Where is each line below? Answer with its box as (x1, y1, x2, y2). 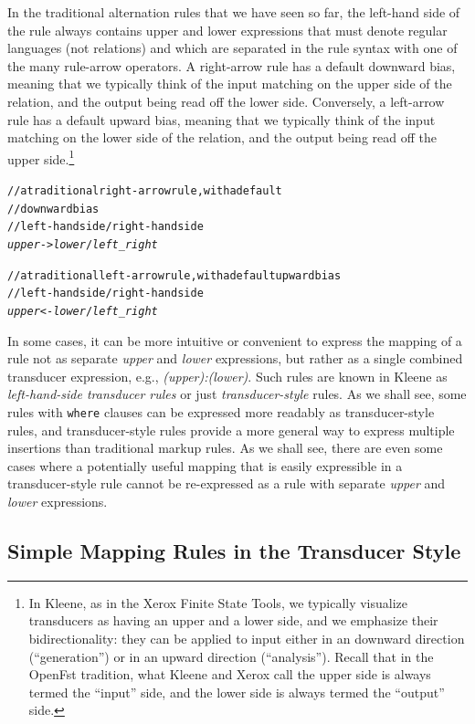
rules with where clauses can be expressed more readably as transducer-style (7, 402, 435, 421)
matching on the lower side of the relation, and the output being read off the (7, 128, 437, 147)
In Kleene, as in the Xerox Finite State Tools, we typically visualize (28, 593, 408, 612)
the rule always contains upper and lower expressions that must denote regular (7, 20, 448, 39)
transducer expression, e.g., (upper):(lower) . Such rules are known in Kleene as (7, 366, 448, 385)
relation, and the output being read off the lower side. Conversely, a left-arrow (7, 91, 445, 110)
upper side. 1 (7, 146, 75, 168)
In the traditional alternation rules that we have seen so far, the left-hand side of (7, 3, 460, 21)
